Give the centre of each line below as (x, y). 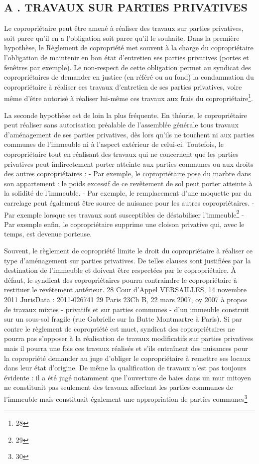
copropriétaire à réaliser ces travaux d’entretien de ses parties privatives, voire (123, 86)
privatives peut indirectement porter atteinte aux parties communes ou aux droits (129, 164)
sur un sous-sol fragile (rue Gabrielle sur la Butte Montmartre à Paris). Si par (123, 319)
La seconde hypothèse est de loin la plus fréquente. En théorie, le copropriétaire (126, 115)
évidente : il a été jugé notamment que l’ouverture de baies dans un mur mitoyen (128, 377)
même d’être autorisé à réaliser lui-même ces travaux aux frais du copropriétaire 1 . (129, 98)
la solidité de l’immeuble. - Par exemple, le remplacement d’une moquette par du (128, 193)
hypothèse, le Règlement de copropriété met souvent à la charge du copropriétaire (129, 48)
